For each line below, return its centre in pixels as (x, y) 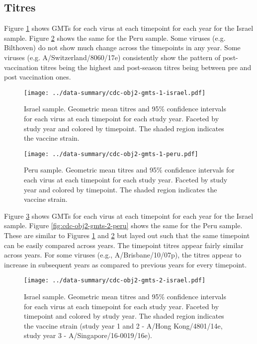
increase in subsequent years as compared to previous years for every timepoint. (126, 264)
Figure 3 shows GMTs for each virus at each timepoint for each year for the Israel (129, 215)
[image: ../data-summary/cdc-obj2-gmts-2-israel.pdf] (115, 281)
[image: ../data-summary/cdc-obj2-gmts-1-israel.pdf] (115, 93)
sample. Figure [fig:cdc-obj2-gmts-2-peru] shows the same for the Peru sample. (123, 225)
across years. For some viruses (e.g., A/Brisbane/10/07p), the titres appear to (123, 255)
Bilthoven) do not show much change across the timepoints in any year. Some (122, 47)
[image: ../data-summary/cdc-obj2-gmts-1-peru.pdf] (111, 154)
